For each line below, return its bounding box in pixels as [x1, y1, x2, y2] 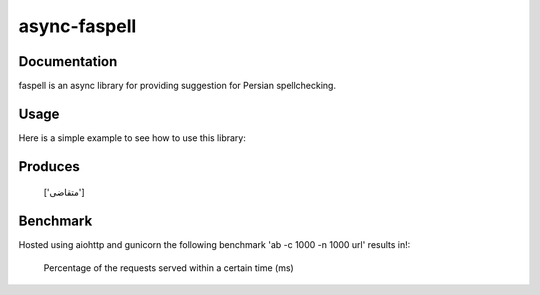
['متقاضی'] [43, 186, 85, 199]
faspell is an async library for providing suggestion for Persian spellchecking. [18, 80, 337, 92]
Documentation [18, 53, 118, 70]
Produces [18, 158, 80, 175]
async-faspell [18, 15, 137, 37]
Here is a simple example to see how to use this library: [18, 131, 247, 144]
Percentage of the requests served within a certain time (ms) [43, 261, 294, 274]
